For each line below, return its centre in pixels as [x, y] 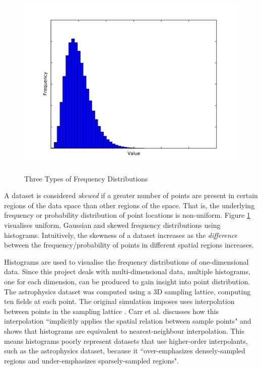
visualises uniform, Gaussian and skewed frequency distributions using [112, 225]
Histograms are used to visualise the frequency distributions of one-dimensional [126, 261]
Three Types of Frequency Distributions [86, 178]
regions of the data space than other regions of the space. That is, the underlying [129, 205]
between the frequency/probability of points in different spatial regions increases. [129, 245]
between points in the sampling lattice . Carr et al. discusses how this [112, 311]
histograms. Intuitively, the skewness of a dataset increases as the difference [121, 235]
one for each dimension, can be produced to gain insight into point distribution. [127, 281]
